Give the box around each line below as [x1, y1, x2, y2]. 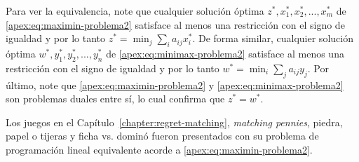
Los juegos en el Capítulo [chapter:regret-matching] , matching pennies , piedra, [6, 114, 343, 129]
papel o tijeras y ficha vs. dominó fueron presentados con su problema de [6, 128, 319, 143]
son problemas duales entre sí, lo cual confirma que [6, 91, 225, 106]
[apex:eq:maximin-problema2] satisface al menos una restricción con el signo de [6, 17, 345, 32]
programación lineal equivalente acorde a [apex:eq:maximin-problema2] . [6, 142, 313, 156]
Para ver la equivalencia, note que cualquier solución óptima [6, 4, 264, 18]
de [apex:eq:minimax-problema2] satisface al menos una [106, 46, 344, 60]
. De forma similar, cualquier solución [192, 31, 353, 46]
